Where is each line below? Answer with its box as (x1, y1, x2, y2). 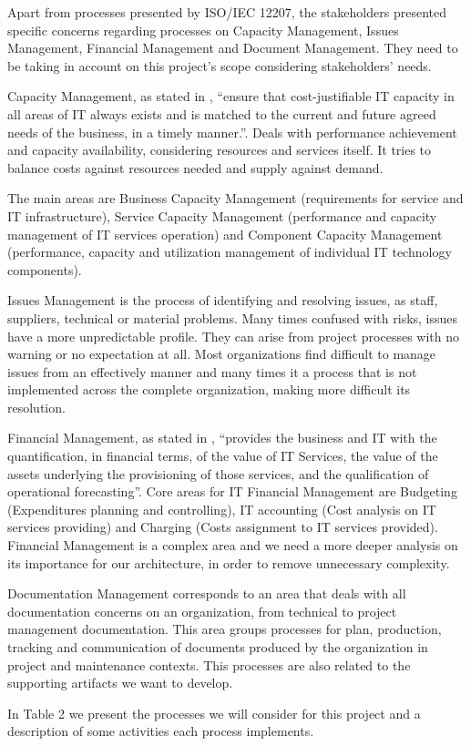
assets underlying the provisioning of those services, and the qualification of (7, 464, 429, 483)
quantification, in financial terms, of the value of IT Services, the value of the (7, 446, 438, 465)
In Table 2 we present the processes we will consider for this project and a (7, 703, 421, 722)
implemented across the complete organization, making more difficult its (7, 380, 411, 399)
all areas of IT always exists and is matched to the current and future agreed (7, 104, 436, 123)
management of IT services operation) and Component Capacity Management (7, 224, 443, 243)
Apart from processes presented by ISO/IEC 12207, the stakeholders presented (7, 3, 446, 21)
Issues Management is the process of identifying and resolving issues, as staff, (7, 291, 438, 310)
